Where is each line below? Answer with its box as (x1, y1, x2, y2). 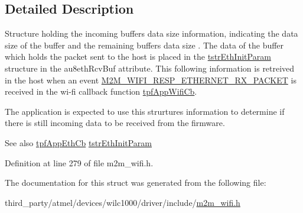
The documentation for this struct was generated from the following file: (5, 176, 266, 189)
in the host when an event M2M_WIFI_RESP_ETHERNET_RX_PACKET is (5, 73, 297, 86)
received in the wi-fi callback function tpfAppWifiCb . (5, 85, 197, 98)
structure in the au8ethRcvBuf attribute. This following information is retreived (5, 62, 295, 74)
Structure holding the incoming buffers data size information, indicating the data (5, 27, 298, 40)
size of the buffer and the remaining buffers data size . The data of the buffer (5, 38, 284, 51)
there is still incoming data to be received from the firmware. (5, 117, 225, 129)
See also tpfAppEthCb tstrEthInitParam (5, 136, 152, 149)
